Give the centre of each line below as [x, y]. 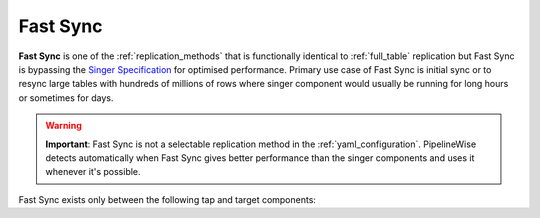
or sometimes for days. [66, 97]
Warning [63, 126]
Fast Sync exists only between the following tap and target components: [167, 199]
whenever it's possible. [93, 172]
